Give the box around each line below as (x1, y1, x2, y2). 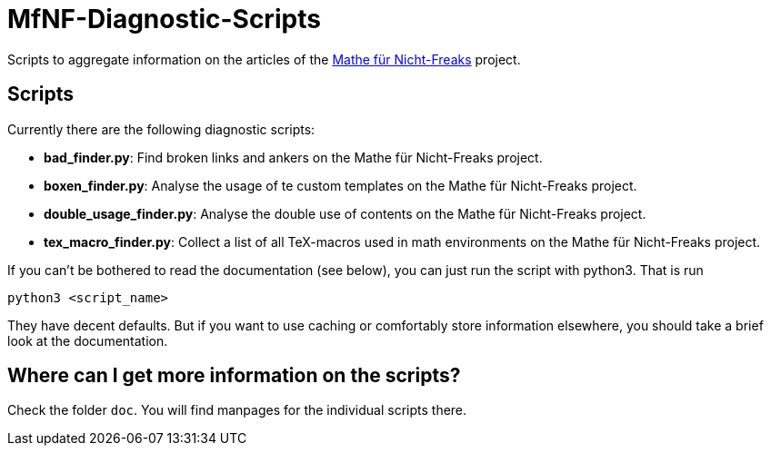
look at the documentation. (7, 332, 168, 349)
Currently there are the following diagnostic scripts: (7, 121, 315, 137)
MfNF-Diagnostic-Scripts (7, 4, 321, 34)
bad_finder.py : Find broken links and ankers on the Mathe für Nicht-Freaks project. (44, 149, 543, 165)
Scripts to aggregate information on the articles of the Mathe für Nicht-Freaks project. (7, 51, 521, 67)
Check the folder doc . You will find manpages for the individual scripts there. (7, 402, 467, 419)
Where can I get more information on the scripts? (7, 364, 461, 388)
